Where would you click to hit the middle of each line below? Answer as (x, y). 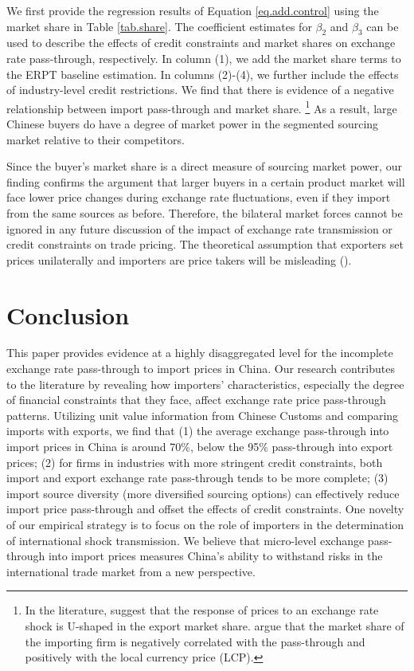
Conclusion (68, 314)
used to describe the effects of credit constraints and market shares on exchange (201, 43)
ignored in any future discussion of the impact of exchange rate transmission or (199, 228)
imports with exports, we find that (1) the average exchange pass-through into (198, 431)
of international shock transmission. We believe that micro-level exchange (186, 540)
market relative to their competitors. (96, 139)
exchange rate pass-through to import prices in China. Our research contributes (201, 369)
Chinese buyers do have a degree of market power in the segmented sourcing (193, 124)
